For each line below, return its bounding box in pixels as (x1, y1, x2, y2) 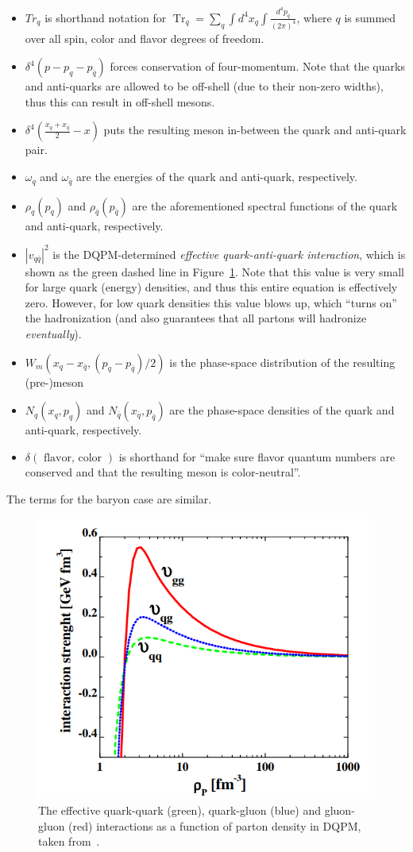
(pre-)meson (25, 373, 84, 390)
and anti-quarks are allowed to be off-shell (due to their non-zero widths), (25, 78, 384, 94)
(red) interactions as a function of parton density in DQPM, (68, 817, 361, 834)
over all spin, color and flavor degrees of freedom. (25, 29, 264, 46)
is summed (344, 9, 396, 25)
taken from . (38, 833, 100, 850)
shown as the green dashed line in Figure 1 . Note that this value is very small (25, 263, 404, 280)
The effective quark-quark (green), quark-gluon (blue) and (38, 802, 322, 819)
